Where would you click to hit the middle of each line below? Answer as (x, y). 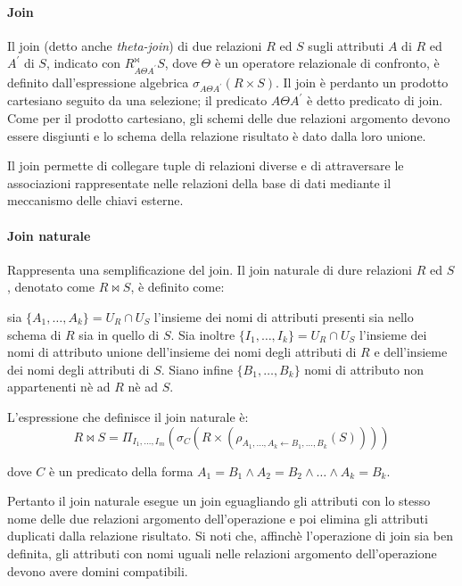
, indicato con (83, 63)
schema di (34, 334)
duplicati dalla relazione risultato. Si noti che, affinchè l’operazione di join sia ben (231, 536)
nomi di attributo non (364, 369)
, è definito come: (177, 287)
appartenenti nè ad (59, 387)
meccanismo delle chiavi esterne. (95, 200)
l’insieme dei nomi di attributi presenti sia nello (284, 316)
